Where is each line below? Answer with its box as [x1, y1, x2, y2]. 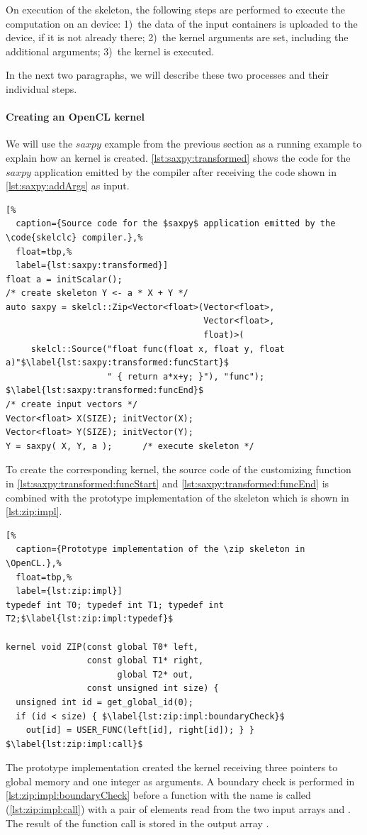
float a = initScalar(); [6, 274, 123, 284]
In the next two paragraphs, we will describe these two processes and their [6, 67, 329, 82]
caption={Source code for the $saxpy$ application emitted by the [16, 219, 336, 229]
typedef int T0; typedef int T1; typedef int [6, 599, 224, 610]
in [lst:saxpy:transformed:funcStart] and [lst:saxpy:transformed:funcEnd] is [6, 476, 329, 491]
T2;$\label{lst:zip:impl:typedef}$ [6, 614, 174, 624]
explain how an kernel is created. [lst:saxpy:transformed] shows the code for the [6, 150, 351, 165]
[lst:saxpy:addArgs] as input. [6, 178, 130, 193]
